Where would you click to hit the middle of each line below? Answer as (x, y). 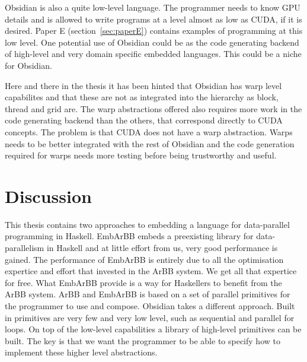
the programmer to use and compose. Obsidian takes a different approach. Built (150, 306)
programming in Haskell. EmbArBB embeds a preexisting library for (129, 236)
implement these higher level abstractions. (81, 352)
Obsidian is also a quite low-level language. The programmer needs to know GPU (153, 7)
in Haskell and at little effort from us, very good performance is (162, 248)
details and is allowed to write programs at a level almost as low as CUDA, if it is (153, 19)
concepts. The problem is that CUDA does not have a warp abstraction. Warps (149, 131)
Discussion (48, 196)
